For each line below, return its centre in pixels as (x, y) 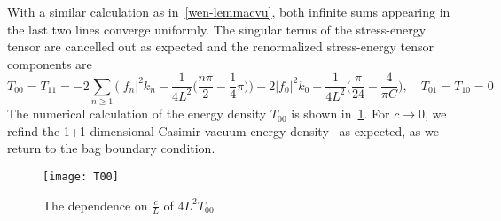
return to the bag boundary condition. (111, 148)
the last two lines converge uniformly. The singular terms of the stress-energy (217, 29)
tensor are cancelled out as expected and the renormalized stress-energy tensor (220, 46)
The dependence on (95, 205)
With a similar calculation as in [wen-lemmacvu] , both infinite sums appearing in (229, 11)
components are (50, 63)
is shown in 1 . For (341, 114)
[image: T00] (81, 176)
